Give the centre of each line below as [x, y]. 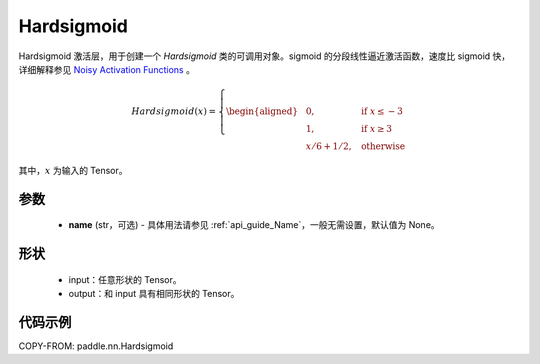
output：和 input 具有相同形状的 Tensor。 [154, 294]
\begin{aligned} [262, 111]
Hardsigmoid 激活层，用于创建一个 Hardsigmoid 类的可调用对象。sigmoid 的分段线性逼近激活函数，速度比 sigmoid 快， [264, 56]
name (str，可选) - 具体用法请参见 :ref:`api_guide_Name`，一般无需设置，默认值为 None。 [254, 225]
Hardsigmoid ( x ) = [174, 111]
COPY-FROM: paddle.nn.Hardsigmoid [96, 346]
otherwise [382, 146]
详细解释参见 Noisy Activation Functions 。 [106, 69]
